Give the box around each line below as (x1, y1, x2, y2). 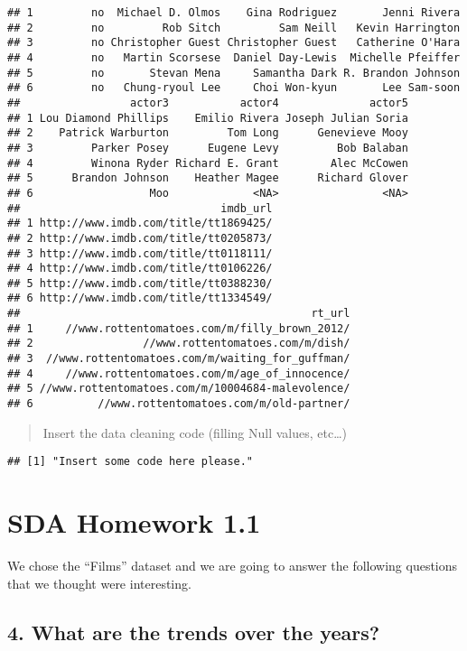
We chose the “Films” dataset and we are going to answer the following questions (7, 556, 458, 575)
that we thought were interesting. (7, 573, 191, 592)
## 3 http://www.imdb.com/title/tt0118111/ (7, 246, 273, 260)
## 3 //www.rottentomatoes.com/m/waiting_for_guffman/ (7, 352, 350, 366)
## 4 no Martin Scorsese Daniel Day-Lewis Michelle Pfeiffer (7, 51, 461, 64)
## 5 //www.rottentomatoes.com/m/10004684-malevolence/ (7, 382, 350, 395)
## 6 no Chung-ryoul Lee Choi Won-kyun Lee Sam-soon (7, 81, 461, 95)
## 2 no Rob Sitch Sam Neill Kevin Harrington (7, 21, 461, 34)
